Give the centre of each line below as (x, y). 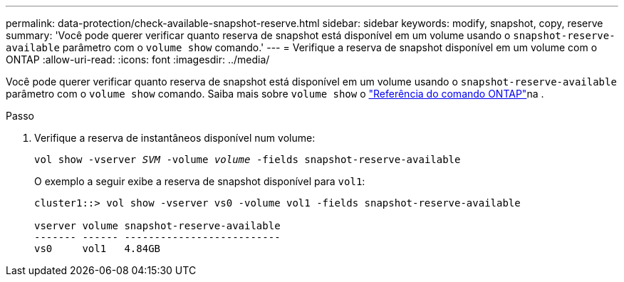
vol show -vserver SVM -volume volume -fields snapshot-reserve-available (248, 160)
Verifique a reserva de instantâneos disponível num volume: (175, 138)
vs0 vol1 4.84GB (98, 249)
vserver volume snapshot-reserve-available (157, 226)
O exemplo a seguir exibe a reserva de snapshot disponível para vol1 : (200, 181)
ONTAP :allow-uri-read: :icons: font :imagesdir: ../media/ (138, 59)
